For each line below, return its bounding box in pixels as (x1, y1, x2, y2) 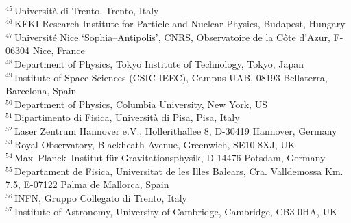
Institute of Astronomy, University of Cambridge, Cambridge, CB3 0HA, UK (14, 204, 338, 218)
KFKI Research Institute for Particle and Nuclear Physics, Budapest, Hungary (14, 16, 346, 31)
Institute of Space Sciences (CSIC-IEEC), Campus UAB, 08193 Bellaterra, (14, 70, 328, 84)
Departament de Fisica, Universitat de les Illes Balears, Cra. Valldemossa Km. (14, 163, 343, 178)
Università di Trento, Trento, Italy (14, 3, 159, 17)
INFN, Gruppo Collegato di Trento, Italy (14, 190, 187, 205)
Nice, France (32, 43, 85, 57)
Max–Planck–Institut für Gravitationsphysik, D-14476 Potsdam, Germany (14, 150, 326, 165)
